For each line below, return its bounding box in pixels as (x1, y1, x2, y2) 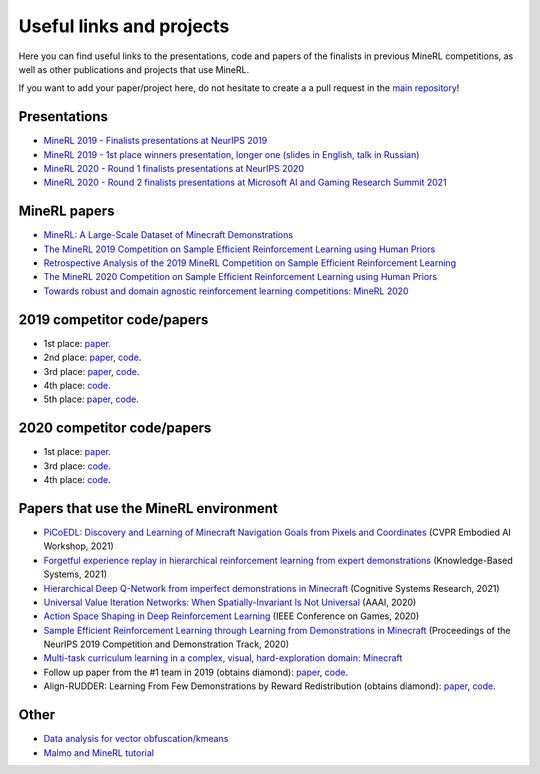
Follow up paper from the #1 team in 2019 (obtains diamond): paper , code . (43, 666, 349, 678)
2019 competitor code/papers (18, 311, 209, 328)
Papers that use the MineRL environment (18, 500, 279, 517)
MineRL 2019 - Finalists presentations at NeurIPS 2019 (43, 135, 268, 147)
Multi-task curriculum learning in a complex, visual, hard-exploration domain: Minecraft (43, 652, 403, 664)
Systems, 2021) (43, 568, 108, 580)
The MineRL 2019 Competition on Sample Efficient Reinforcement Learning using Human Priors (43, 243, 436, 255)
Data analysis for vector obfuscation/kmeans (43, 733, 229, 745)
